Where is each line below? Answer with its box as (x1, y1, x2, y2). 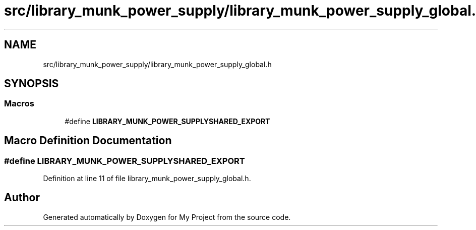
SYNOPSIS (4, 77, 59, 90)
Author (4, 191, 40, 204)
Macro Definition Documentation (4, 134, 172, 147)
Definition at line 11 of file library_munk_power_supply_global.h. (43, 174, 251, 183)
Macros (4, 98, 34, 109)
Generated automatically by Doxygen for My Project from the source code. (43, 212, 291, 221)
